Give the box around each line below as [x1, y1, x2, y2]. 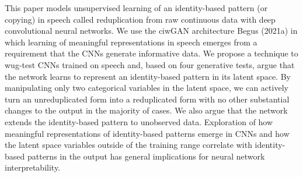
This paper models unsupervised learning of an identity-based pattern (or [5, 2, 268, 13]
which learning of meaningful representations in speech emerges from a [5, 36, 257, 48]
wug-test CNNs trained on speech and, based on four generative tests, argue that [5, 58, 295, 70]
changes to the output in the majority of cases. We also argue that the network [5, 104, 288, 116]
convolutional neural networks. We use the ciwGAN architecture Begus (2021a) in [5, 24, 298, 37]
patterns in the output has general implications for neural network [27, 150, 265, 162]
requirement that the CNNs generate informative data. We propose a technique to [5, 47, 298, 59]
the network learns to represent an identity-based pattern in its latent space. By [5, 70, 291, 82]
